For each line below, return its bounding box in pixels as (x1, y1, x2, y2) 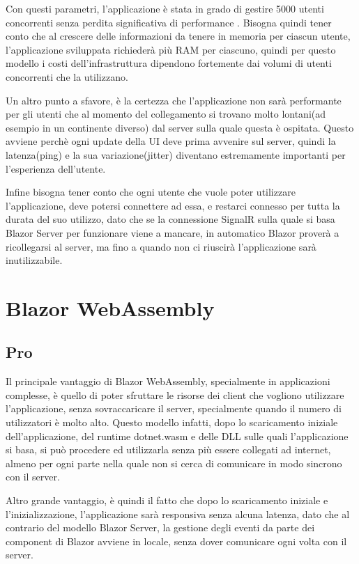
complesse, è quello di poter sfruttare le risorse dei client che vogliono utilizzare (6, 387, 344, 402)
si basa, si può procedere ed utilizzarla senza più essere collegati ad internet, (6, 442, 331, 457)
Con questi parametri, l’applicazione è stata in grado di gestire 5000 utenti (6, 1, 324, 15)
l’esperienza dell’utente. (6, 161, 106, 175)
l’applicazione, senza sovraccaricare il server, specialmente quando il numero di (6, 401, 342, 416)
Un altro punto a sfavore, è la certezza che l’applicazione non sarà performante (6, 93, 342, 107)
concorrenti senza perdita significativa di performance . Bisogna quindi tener (6, 15, 332, 29)
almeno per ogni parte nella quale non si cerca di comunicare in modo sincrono (6, 455, 342, 470)
